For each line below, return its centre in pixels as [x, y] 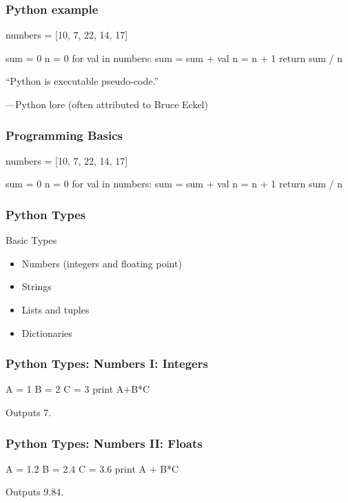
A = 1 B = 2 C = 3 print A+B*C [78, 389]
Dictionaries [47, 332]
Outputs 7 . [29, 412]
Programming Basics [64, 135]
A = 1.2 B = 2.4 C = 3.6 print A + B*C [92, 468]
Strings [37, 286]
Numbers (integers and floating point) [102, 263]
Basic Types [31, 240]
